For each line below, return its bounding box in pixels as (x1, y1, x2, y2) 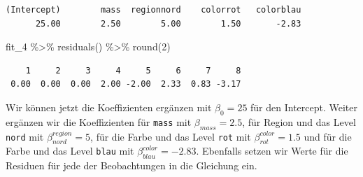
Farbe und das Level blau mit (6, 143, 134, 158)
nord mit (6, 129, 44, 143)
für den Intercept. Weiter (250, 99, 358, 114)
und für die (304, 129, 352, 143)
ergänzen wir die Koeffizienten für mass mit (6, 114, 192, 129)
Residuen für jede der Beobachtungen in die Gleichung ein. (6, 158, 257, 173)
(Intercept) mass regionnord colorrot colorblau (6, 5, 301, 15)
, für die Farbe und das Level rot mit (90, 129, 251, 143)
